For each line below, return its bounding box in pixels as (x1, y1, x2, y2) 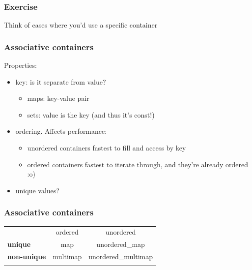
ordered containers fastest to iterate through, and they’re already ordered (27, 159, 248, 169)
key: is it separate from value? (15, 76, 106, 87)
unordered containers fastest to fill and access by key (27, 143, 186, 152)
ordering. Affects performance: (15, 126, 107, 136)
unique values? (15, 185, 59, 195)
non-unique (7, 251, 46, 262)
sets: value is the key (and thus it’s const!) (27, 109, 155, 120)
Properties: (4, 60, 37, 70)
